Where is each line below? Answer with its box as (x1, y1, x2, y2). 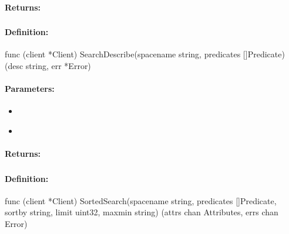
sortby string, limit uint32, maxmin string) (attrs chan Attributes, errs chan (5, 206, 278, 218)
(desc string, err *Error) (5, 59, 91, 71)
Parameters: (5, 82, 55, 95)
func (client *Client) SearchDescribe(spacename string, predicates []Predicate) (5, 48, 285, 60)
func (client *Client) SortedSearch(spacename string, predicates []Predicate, (5, 194, 277, 207)
